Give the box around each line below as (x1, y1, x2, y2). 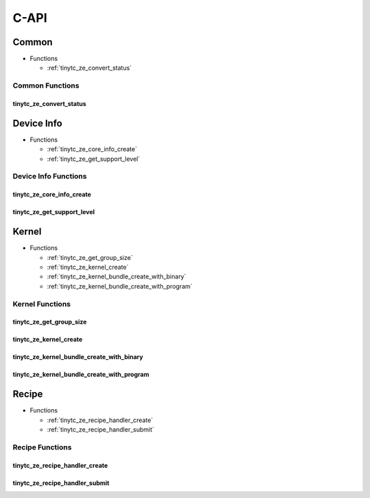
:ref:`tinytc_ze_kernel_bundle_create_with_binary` (47, 272, 186, 280)
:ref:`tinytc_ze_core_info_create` (47, 145, 137, 153)
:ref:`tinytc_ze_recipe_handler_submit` (47, 425, 154, 434)
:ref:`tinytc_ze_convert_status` (47, 64, 132, 72)
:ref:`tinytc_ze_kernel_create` (47, 263, 129, 271)
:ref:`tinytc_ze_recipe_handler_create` (47, 416, 153, 424)
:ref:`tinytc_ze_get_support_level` (47, 155, 140, 163)
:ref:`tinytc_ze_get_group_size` (47, 253, 133, 261)
